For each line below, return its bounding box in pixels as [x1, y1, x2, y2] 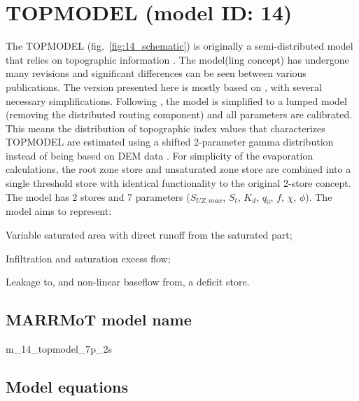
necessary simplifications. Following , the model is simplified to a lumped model [6, 93, 347, 108]
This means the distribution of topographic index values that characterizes [6, 120, 325, 135]
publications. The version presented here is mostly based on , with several [6, 79, 322, 94]
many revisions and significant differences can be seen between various [6, 66, 307, 80]
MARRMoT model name [6, 309, 192, 330]
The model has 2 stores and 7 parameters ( [6, 189, 190, 204]
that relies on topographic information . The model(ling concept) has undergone [6, 52, 349, 66]
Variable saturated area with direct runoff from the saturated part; [6, 227, 293, 242]
